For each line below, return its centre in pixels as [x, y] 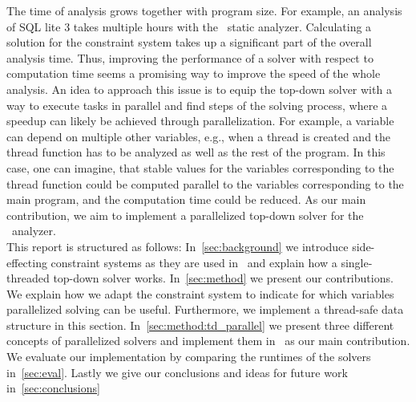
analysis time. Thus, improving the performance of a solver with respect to [190, 57]
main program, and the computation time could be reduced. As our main [186, 199]
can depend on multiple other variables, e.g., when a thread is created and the [199, 136]
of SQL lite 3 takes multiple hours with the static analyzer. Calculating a [189, 26]
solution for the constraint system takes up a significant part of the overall [189, 42]
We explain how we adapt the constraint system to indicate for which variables [200, 293]
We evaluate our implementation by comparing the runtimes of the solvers [189, 357]
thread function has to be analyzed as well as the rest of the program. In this [196, 152]
